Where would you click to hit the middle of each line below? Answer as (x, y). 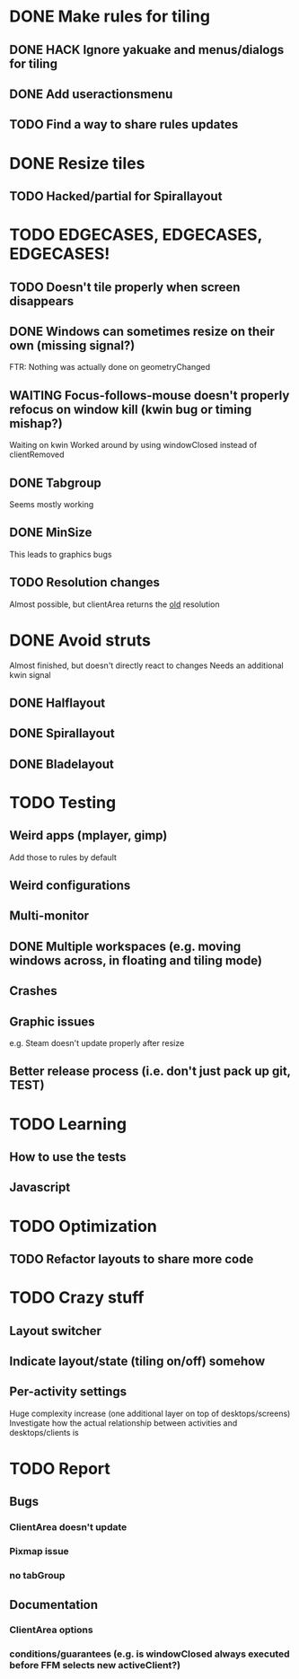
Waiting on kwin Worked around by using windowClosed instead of (133, 445)
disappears (42, 301)
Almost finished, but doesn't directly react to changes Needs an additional (147, 665)
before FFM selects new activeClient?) (95, 1666)
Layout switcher (55, 1331)
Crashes (34, 991)
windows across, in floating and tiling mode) (136, 960)
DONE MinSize (51, 533)
